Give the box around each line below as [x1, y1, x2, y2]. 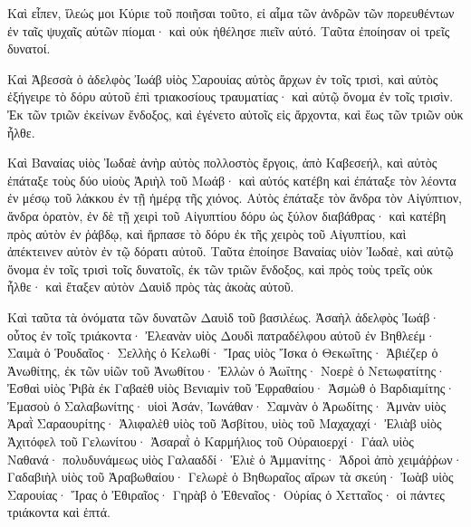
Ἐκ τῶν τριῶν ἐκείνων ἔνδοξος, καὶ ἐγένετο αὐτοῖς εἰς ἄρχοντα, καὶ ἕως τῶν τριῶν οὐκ [7, 104, 464, 123]
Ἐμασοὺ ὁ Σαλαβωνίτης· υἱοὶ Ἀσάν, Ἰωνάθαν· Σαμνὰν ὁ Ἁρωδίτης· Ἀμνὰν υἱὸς [7, 396, 447, 415]
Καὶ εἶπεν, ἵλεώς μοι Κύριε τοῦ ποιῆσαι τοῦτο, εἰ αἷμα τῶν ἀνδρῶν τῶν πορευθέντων [7, 4, 455, 22]
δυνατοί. [7, 39, 51, 58]
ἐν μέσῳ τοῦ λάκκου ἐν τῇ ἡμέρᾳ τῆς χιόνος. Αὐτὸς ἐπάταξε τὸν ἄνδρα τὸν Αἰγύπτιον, [7, 188, 462, 207]
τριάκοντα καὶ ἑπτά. [7, 503, 111, 522]
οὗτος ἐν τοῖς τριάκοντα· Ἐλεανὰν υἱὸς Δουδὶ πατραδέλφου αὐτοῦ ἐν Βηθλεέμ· [7, 325, 436, 344]
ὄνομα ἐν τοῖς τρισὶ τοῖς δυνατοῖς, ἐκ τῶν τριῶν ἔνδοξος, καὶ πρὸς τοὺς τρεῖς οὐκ [7, 259, 433, 278]
